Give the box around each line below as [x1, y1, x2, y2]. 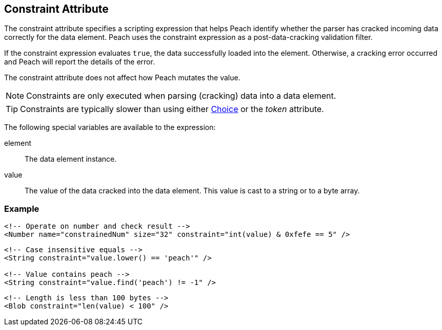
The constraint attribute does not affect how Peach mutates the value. [4, 73, 240, 82]
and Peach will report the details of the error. [4, 57, 155, 67]
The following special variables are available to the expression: [4, 123, 216, 132]
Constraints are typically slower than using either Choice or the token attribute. [20, 104, 324, 115]
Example [4, 203, 39, 214]
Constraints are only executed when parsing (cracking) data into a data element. [26, 91, 336, 101]
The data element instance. [25, 155, 117, 164]
